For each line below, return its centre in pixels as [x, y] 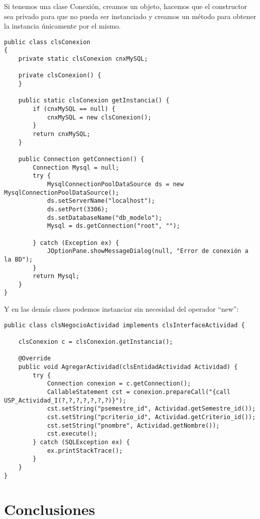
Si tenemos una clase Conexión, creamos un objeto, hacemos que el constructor [126, 6]
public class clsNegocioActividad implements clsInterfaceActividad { [124, 325]
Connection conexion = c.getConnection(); [119, 384]
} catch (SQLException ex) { [81, 442]
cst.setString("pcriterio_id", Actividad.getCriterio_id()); [151, 417]
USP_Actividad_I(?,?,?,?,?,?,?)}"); [65, 400]
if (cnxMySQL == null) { [74, 109]
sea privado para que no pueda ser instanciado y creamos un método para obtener [130, 16]
